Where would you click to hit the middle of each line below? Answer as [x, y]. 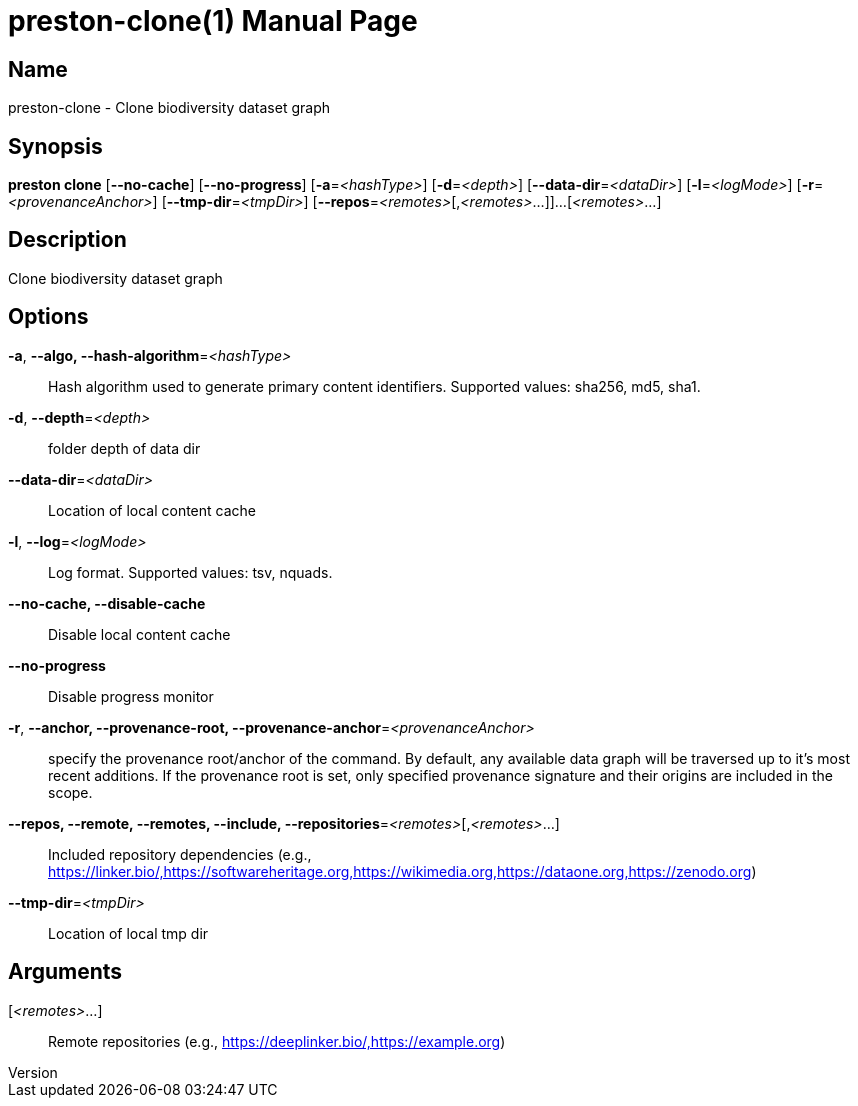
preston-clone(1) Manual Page [213, 21]
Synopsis [55, 146]
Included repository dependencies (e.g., [180, 854]
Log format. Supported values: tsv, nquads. [190, 572]
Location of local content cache [152, 510]
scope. [70, 792]
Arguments [65, 972]
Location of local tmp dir [128, 933]
